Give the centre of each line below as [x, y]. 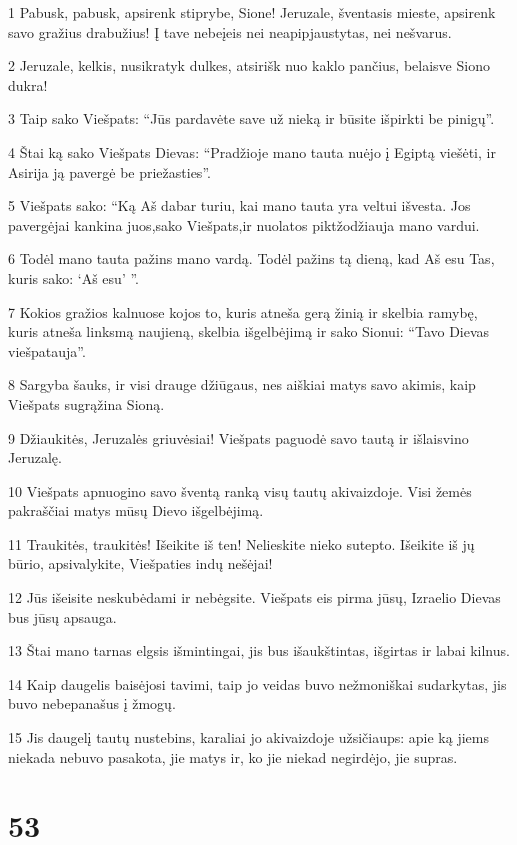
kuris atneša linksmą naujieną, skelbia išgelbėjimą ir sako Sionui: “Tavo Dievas [249, 331]
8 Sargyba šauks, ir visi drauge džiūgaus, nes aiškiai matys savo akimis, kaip [242, 384]
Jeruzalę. [35, 457]
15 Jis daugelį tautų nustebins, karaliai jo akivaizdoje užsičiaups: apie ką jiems [248, 737]
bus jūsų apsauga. [62, 616]
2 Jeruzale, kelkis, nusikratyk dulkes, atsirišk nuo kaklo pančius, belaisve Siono [249, 65]
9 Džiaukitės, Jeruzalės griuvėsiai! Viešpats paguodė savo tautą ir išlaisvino [238, 437]
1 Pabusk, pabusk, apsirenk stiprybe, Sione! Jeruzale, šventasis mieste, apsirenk [252, 12]
